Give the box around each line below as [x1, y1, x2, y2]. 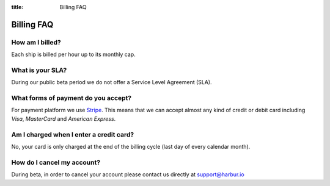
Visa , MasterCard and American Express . [11, 115, 116, 122]
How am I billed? [11, 38, 61, 46]
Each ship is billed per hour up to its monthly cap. [11, 51, 136, 58]
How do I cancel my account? [11, 158, 101, 166]
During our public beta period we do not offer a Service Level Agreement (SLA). [11, 79, 212, 86]
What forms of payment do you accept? [11, 94, 131, 102]
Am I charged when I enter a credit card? [11, 130, 134, 138]
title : [11, 4, 24, 10]
